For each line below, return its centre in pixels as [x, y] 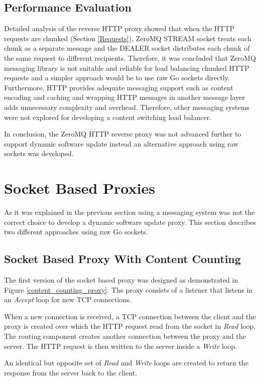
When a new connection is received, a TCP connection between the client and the [130, 316]
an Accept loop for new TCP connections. [68, 299]
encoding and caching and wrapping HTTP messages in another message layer [124, 97]
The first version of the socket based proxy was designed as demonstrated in [121, 280]
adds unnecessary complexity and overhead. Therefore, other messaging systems [127, 107]
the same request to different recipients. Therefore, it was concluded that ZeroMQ [130, 57]
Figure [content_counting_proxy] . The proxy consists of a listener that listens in [128, 289]
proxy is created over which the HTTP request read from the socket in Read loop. [130, 326]
